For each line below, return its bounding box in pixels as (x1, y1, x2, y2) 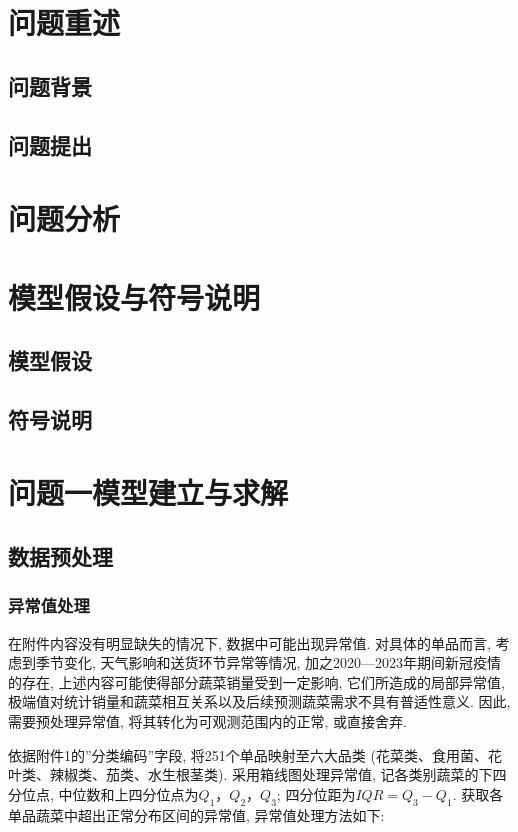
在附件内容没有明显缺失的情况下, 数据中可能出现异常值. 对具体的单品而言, (8, 632, 491, 653)
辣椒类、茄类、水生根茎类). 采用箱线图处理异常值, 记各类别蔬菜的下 (49, 764, 493, 785)
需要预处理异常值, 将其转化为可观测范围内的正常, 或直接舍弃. (8, 711, 407, 731)
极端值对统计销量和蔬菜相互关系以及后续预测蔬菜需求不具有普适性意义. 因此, (8, 691, 511, 712)
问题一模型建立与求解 (8, 472, 289, 513)
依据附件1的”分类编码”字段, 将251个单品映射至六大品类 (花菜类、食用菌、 (8, 744, 488, 765)
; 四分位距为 (276, 783, 356, 804)
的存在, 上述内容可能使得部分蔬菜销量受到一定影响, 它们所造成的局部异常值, (8, 671, 505, 692)
